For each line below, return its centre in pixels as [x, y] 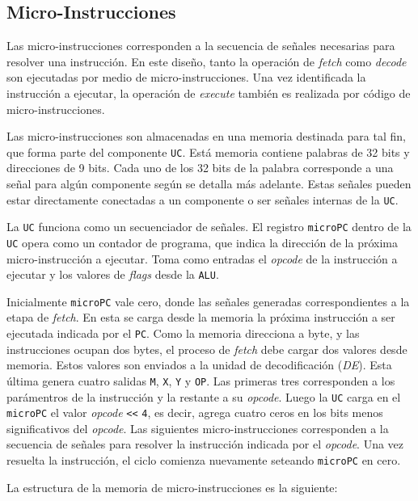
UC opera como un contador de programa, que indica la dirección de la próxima [202, 242]
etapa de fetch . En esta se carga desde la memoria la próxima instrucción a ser [201, 317]
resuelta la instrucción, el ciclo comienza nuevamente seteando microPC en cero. [204, 460]
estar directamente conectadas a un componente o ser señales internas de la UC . [203, 199]
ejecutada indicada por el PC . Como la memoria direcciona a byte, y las [183, 333]
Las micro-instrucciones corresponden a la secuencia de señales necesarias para [201, 46]
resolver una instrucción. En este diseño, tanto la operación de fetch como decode [207, 61]
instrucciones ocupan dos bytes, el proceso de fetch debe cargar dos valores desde [207, 349]
